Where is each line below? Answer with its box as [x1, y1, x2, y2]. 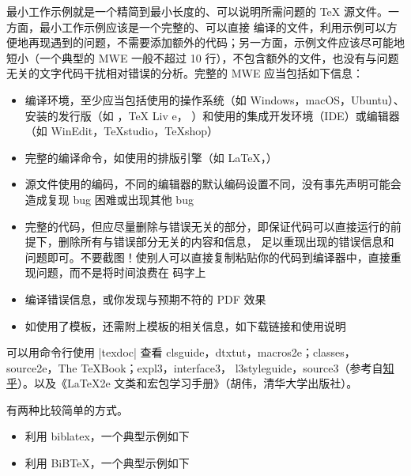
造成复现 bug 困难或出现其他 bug [25, 191, 194, 207]
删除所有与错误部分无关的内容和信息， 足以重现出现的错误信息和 [58, 233, 394, 250]
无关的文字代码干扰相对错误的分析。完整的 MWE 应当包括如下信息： [6, 65, 364, 81]
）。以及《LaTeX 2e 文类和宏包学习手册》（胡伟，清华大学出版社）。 [17, 375, 358, 391]
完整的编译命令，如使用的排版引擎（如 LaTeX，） [25, 149, 277, 165]
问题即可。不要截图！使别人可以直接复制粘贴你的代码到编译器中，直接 [25, 248, 390, 265]
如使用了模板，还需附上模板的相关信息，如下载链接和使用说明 [25, 317, 346, 334]
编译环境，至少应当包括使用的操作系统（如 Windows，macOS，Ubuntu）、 [25, 91, 405, 108]
